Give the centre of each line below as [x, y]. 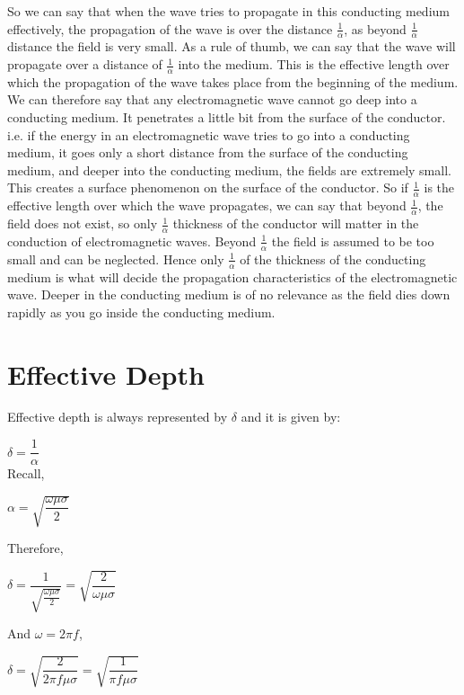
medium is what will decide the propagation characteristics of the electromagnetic [232, 276]
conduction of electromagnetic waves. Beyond [132, 241]
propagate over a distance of [85, 64]
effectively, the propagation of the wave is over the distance [170, 28]
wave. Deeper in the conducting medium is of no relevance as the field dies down [229, 294]
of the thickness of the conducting [333, 258]
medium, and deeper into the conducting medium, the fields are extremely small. [229, 169]
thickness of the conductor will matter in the [296, 223]
